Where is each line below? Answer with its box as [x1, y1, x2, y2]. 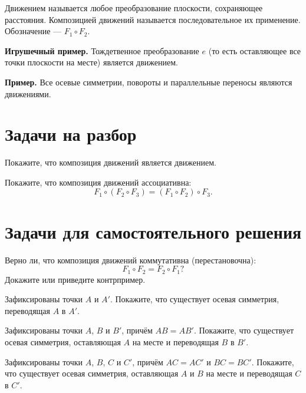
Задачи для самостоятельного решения [5, 219, 302, 243]
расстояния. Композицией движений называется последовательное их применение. [5, 13, 301, 25]
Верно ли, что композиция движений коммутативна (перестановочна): [5, 253, 256, 266]
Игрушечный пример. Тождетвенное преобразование [5, 44, 199, 57]
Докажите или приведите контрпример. [5, 273, 146, 285]
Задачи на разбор [5, 122, 137, 146]
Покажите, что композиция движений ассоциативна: [5, 176, 192, 188]
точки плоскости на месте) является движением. [5, 56, 178, 68]
